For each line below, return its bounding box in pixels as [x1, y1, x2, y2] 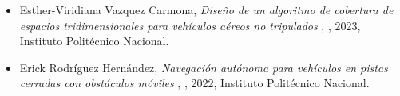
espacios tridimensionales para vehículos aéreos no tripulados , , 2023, [19, 17, 361, 33]
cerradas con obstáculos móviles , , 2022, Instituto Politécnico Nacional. [19, 75, 370, 91]
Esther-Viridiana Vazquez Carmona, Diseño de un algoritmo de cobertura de [19, 2, 394, 17]
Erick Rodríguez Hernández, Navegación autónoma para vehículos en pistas [19, 59, 388, 75]
